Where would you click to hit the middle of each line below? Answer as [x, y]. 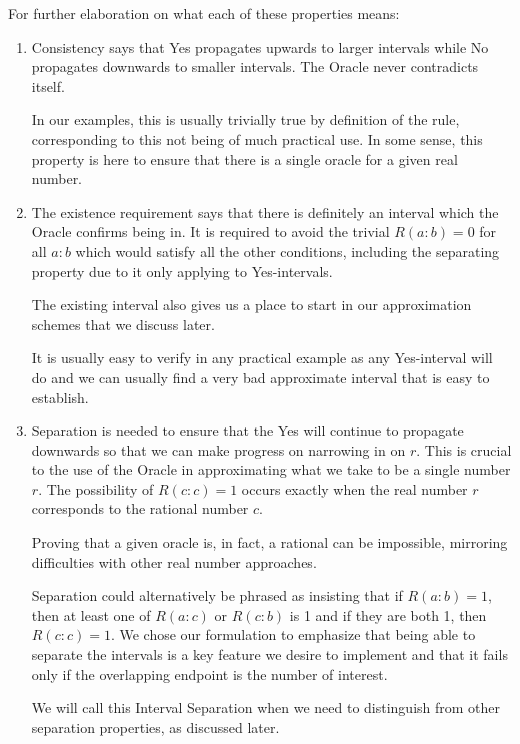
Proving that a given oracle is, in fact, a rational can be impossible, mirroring [269, 542]
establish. [60, 396]
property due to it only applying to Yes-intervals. [182, 270]
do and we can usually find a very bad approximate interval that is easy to [260, 376]
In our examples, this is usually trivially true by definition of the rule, [245, 119]
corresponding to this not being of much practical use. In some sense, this [257, 138]
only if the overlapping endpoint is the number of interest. [209, 673]
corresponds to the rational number [140, 508]
